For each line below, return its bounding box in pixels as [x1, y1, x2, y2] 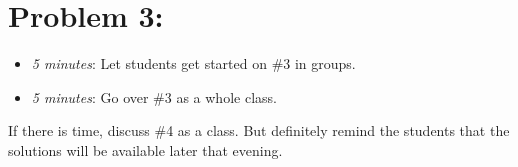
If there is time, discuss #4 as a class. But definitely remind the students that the [8, 120, 510, 141]
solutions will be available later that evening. [8, 139, 283, 160]
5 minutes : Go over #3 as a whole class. [31, 86, 277, 107]
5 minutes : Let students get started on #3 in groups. [31, 53, 356, 74]
